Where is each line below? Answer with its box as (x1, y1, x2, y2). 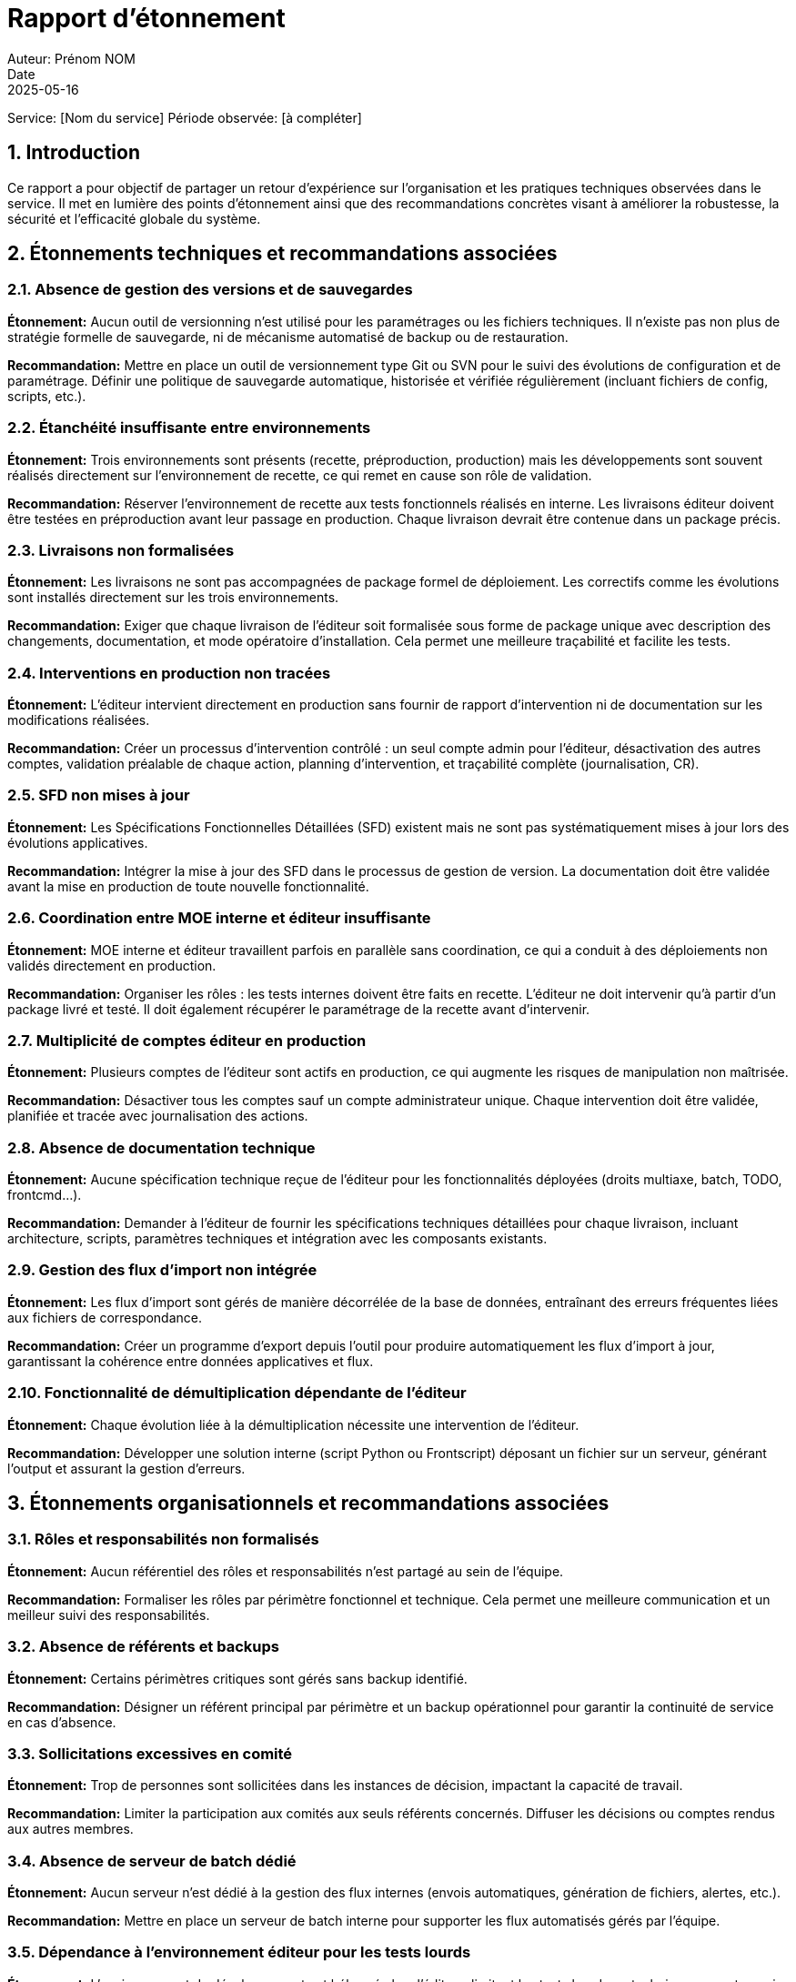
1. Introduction (7, 141, 140, 165)
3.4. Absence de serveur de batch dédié (7, 1851, 297, 1870)
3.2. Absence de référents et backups (7, 1637, 279, 1656)
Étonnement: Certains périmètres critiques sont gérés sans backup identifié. (7, 1670, 468, 1686)
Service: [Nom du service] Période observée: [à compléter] (7, 109, 362, 126)
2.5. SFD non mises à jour (7, 786, 190, 805)
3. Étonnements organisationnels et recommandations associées (7, 1491, 610, 1514)
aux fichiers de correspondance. (7, 1309, 202, 1325)
